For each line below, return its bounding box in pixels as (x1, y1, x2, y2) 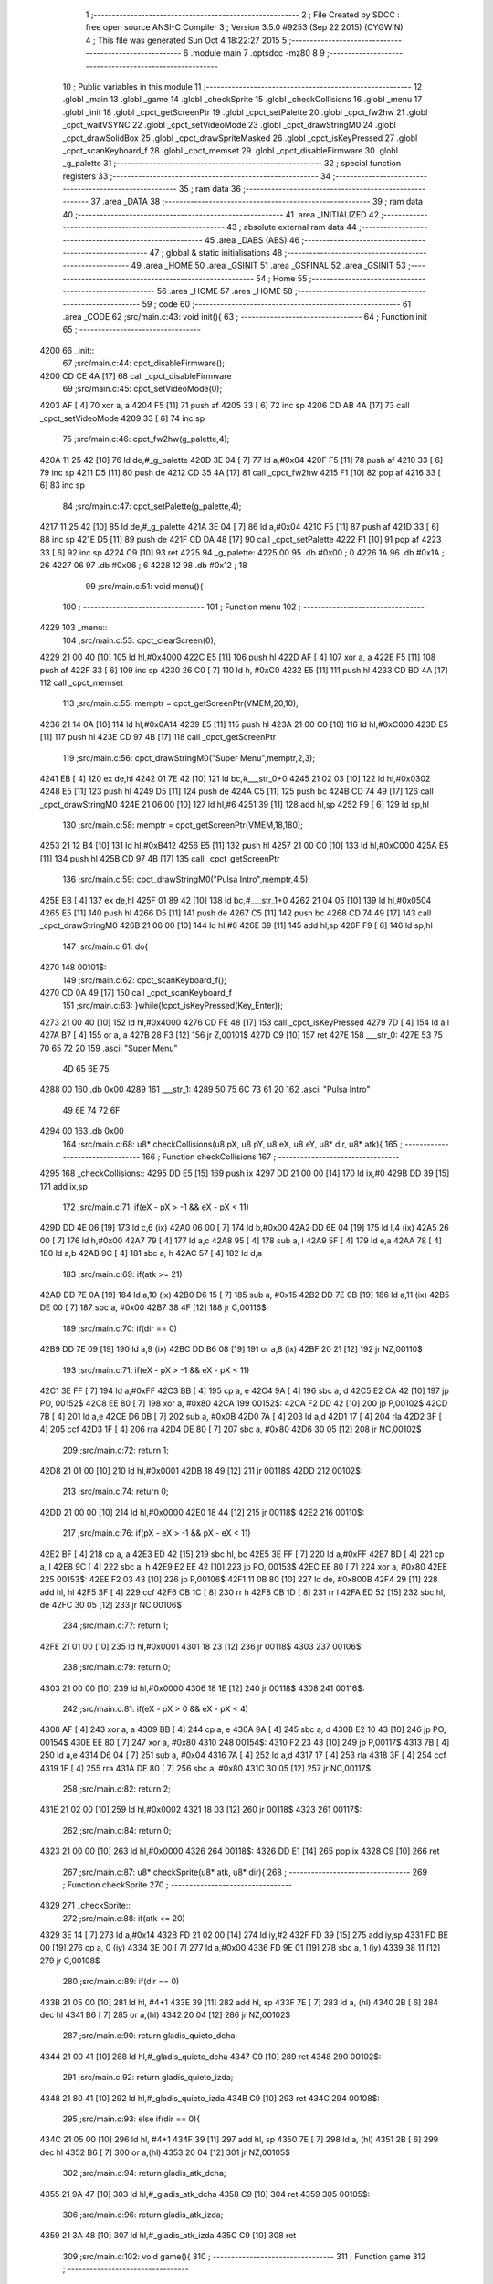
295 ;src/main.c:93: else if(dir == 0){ (62, 2113, 201, 2124)
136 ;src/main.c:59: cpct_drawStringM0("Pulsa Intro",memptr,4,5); (62, 873, 310, 885)
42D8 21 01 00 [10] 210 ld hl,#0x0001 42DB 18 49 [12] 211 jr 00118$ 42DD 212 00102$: (39, 1465, 363, 1475)
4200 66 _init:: (39, 344, 95, 355)
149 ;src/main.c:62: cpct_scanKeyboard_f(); (62, 974, 227, 986)
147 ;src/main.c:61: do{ (62, 941, 149, 952)
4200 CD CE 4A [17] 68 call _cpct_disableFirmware (39, 370, 232, 381)
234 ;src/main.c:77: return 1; (62, 1620, 169, 1631)
